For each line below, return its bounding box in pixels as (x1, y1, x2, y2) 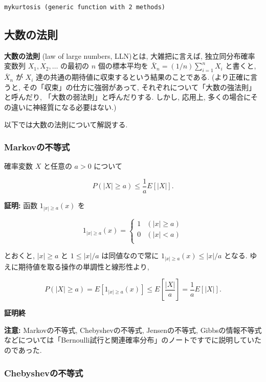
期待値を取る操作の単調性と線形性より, (18, 261, 149, 272)
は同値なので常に (101, 250, 159, 261)
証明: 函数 (4, 200, 38, 211)
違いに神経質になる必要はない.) (11, 101, 117, 112)
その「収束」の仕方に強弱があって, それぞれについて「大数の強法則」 (23, 81, 256, 92)
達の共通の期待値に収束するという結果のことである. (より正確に (36, 72, 251, 82)
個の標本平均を (98, 60, 148, 71)
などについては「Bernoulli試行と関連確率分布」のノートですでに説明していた (4, 334, 261, 345)
